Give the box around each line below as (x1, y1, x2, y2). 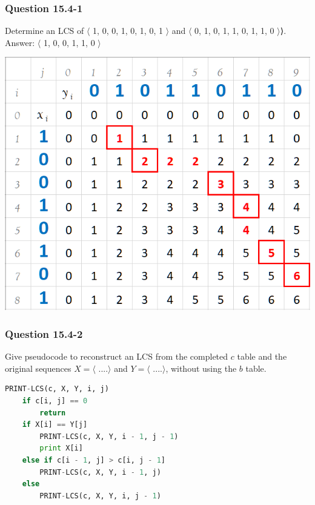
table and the (237, 350, 287, 363)
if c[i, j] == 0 (22, 397, 88, 406)
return (39, 408, 66, 417)
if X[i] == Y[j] (22, 420, 88, 429)
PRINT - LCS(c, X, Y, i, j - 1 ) (39, 491, 161, 500)
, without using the (165, 361, 237, 374)
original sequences (5, 361, 71, 374)
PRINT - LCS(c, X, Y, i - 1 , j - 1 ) (39, 432, 179, 441)
